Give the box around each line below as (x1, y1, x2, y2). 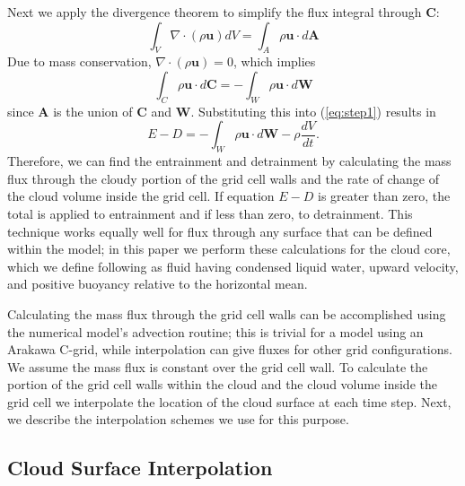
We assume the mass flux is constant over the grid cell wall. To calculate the (7, 357, 428, 376)
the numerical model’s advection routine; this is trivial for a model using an (7, 322, 424, 341)
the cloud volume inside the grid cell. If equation (7, 187, 275, 205)
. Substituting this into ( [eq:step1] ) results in (190, 101, 436, 120)
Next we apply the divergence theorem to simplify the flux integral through (7, 3, 422, 21)
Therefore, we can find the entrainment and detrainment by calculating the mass (7, 152, 452, 170)
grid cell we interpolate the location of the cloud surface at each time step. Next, (7, 392, 452, 411)
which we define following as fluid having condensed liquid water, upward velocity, (7, 256, 459, 275)
